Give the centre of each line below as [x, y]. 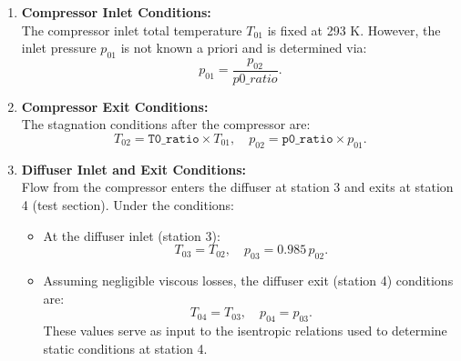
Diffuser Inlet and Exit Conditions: [134, 169]
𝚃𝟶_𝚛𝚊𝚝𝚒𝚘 [174, 139]
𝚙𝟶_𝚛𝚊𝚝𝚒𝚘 [307, 139]
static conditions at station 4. [125, 348]
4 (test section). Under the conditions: [128, 204]
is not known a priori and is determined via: [244, 48]
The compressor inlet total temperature [132, 30]
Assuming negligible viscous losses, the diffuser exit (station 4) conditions [248, 280]
